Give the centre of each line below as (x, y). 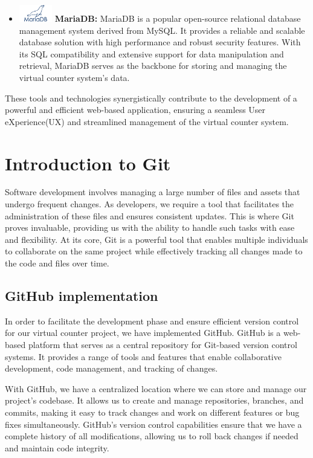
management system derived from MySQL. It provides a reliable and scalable (162, 30)
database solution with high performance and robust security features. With (160, 42)
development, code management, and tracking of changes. (111, 368)
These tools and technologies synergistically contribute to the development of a (151, 98)
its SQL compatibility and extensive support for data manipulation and (151, 53)
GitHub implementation (82, 296)
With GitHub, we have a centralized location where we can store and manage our (156, 388)
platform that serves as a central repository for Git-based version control (163, 345)
